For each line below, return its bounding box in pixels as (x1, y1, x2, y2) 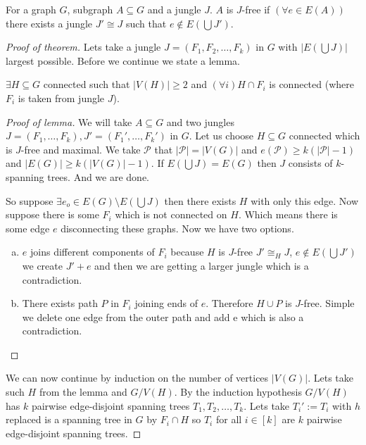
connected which (289, 128, 360, 143)
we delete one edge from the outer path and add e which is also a (22, 309, 304, 324)
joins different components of (30, 244, 155, 259)
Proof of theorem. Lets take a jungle (6, 39, 161, 54)
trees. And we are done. (47, 169, 150, 184)
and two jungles (166, 114, 234, 129)
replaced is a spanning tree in (6, 412, 132, 427)
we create (22, 258, 63, 272)
